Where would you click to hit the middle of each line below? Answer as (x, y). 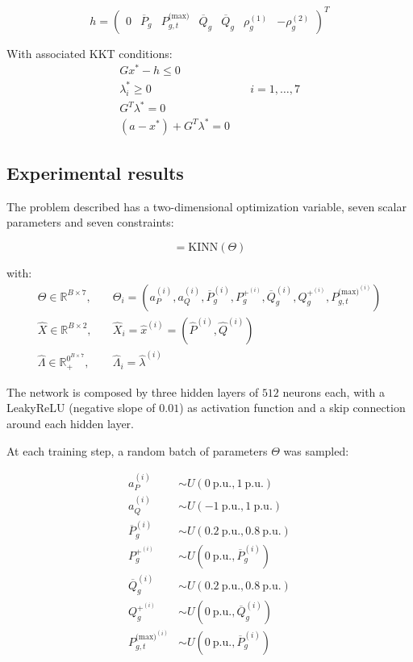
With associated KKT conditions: (90, 53)
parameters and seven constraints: (90, 222)
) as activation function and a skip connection (292, 408)
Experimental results (95, 172)
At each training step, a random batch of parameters (137, 450)
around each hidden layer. (70, 423)
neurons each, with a (334, 391)
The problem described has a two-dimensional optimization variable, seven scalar (206, 206)
